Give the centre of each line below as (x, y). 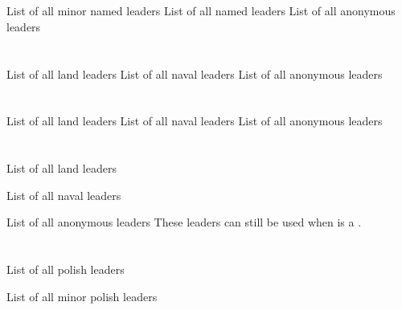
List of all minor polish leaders (82, 296)
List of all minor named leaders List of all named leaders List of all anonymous (201, 11)
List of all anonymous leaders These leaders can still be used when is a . (184, 222)
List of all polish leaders (66, 269)
